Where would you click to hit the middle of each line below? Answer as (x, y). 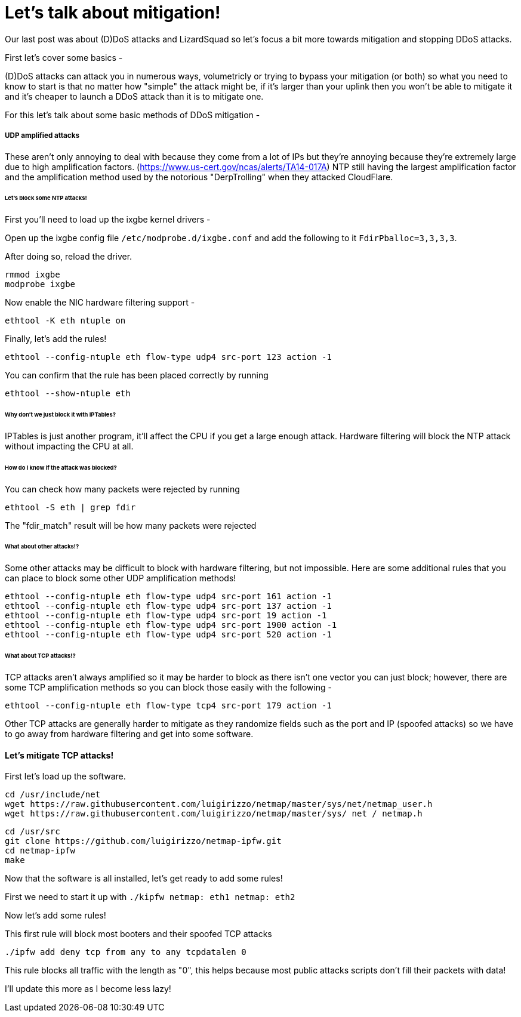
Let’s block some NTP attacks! (46, 198)
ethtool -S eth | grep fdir (70, 507)
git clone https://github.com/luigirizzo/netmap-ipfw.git (143, 841)
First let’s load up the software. (65, 776)
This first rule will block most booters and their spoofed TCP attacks (138, 934)
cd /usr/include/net (53, 795)
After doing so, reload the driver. (69, 257)
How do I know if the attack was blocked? (61, 467)
